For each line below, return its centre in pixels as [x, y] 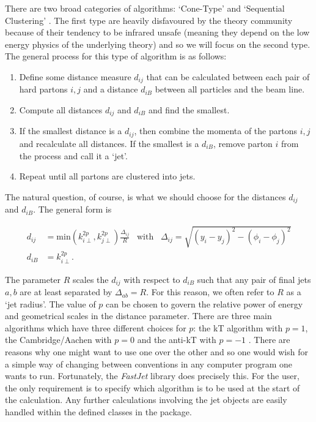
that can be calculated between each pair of [228, 76]
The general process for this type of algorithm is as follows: [116, 56]
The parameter [33, 279]
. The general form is [72, 209]
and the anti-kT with [177, 340]
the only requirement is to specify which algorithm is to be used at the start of [152, 387]
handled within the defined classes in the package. [98, 411]
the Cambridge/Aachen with [58, 340]
